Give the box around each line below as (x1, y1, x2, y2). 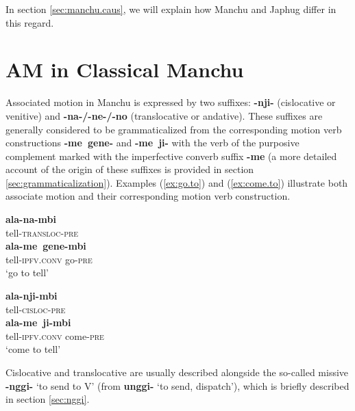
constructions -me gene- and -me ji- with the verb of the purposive (5, 135, 299, 150)
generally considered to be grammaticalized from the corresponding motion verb (5, 122, 342, 136)
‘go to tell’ (5, 265, 49, 280)
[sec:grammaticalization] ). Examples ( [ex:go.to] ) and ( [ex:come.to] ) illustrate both (5, 175, 348, 189)
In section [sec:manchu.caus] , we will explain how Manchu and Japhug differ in (5, 2, 336, 16)
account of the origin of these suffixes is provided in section (5, 162, 254, 176)
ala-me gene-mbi (5, 239, 86, 253)
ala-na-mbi (5, 212, 56, 226)
